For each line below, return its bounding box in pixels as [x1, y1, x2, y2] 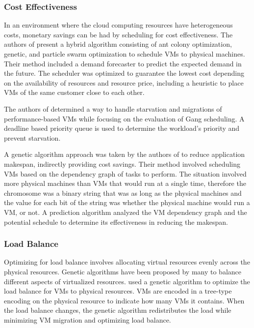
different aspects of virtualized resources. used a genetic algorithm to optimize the [4, 276, 250, 286]
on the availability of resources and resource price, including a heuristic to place [4, 77, 244, 88]
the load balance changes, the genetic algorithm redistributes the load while [4, 305, 231, 315]
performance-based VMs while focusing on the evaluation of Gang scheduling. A [4, 113, 245, 123]
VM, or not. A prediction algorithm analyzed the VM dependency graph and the [4, 207, 247, 217]
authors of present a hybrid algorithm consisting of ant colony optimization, [4, 39, 232, 49]
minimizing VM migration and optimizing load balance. [4, 314, 171, 325]
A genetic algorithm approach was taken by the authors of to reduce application [4, 149, 245, 159]
